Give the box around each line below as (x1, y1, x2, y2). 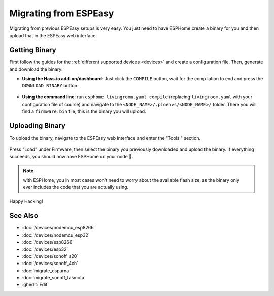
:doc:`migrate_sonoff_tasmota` (22, 275, 86, 281)
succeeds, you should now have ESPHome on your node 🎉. (9, 153, 133, 159)
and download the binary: (9, 66, 63, 72)
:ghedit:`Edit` (22, 282, 49, 288)
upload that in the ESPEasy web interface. (9, 32, 97, 38)
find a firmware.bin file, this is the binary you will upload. (22, 108, 146, 114)
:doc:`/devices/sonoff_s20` (22, 253, 79, 259)
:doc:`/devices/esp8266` (22, 239, 74, 245)
